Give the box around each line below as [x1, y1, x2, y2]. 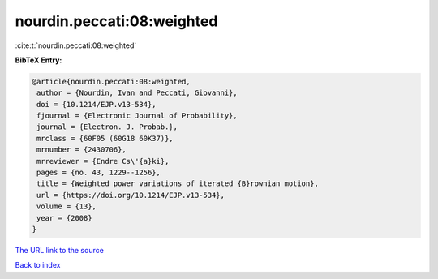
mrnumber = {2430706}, [36, 145, 127, 154]
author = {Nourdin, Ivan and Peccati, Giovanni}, [36, 88, 238, 97]
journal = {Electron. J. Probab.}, [36, 122, 178, 131]
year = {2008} [36, 213, 92, 222]
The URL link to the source [15, 245, 105, 255]
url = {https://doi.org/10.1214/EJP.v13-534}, [36, 191, 225, 200]
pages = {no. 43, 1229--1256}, [36, 168, 161, 178]
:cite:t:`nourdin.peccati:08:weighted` [15, 41, 137, 50]
